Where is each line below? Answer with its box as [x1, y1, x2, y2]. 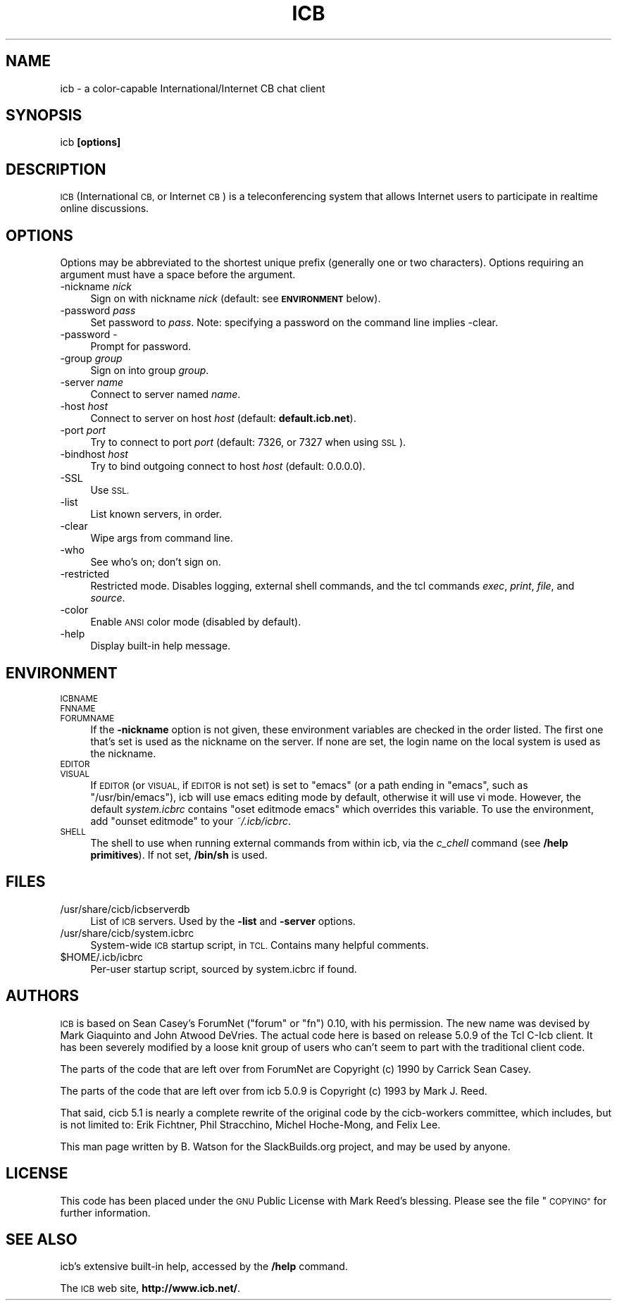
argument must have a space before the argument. [60, 268, 296, 281]
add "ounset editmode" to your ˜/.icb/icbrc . [90, 814, 291, 827]
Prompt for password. [90, 340, 192, 353]
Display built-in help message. [90, 640, 231, 652]
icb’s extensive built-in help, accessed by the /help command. [60, 1260, 348, 1273]
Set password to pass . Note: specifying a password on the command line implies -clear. [90, 316, 498, 329]
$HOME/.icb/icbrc [60, 950, 144, 963]
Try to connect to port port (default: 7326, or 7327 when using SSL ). [90, 436, 406, 449]
